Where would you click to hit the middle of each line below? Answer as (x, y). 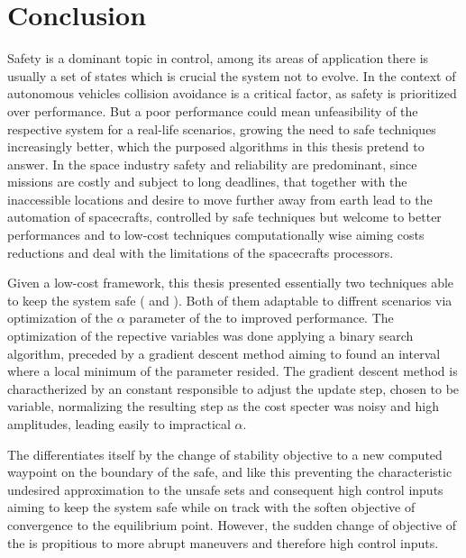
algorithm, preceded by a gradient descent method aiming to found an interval (224, 353)
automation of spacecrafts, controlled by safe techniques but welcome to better (224, 217)
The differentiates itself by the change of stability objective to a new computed (225, 454)
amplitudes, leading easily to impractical (119, 424)
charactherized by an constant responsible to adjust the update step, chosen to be (233, 388)
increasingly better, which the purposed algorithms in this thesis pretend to (216, 146)
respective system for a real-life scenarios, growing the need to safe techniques (222, 128)
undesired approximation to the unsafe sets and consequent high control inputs (225, 489)
